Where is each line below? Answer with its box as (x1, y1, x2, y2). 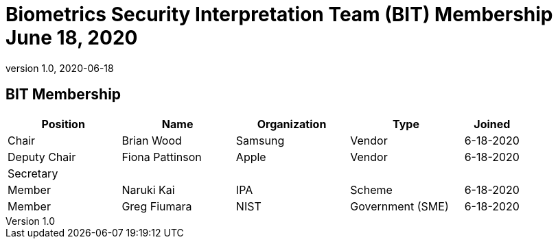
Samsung (235, 133, 285, 147)
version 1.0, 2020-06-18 (5, 62, 114, 74)
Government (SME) (350, 199, 449, 213)
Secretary (8, 166, 58, 180)
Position (41, 117, 85, 131)
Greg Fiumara (121, 199, 192, 213)
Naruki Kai (121, 182, 175, 197)
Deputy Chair (8, 149, 76, 164)
